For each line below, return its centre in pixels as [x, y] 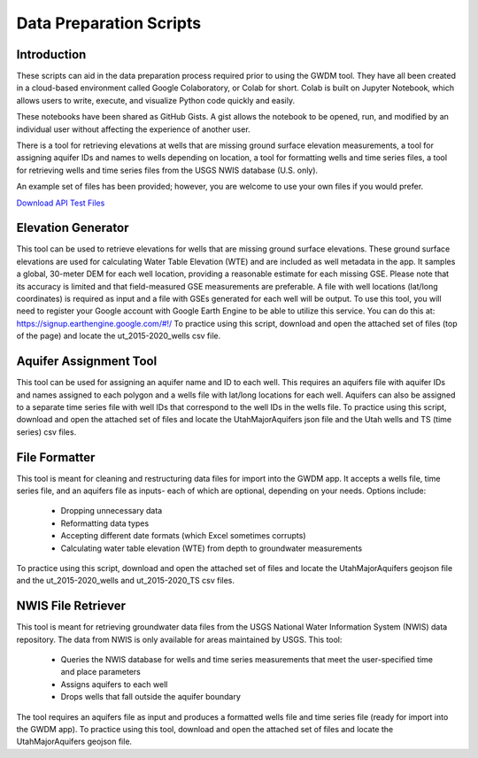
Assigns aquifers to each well [114, 684]
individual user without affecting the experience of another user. [134, 129]
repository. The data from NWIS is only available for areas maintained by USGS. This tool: [179, 639]
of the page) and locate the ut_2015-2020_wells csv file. [119, 336]
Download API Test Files [61, 203]
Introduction [51, 54]
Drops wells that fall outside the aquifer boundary [150, 697]
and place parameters [100, 672]
